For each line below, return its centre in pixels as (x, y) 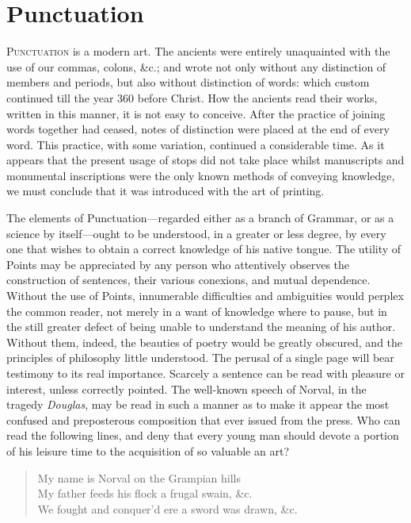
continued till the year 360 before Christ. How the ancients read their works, (192, 97)
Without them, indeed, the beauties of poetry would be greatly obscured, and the (205, 342)
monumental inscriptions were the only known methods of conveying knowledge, (201, 175)
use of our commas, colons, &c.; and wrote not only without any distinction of (196, 66)
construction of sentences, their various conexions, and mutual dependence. (188, 280)
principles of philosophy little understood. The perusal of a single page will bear (200, 358)
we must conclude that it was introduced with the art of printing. (166, 191)
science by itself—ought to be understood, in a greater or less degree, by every (196, 233)
